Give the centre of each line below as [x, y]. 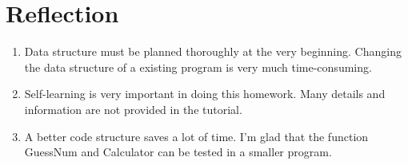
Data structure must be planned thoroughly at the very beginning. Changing [213, 51]
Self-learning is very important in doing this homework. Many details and [205, 94]
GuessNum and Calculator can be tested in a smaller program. [178, 152]
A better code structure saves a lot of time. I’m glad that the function [196, 136]
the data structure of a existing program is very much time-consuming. [198, 67]
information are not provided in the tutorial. [133, 109]
